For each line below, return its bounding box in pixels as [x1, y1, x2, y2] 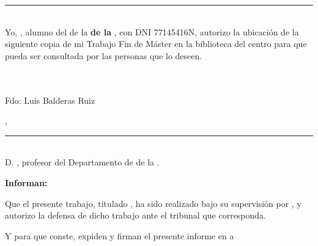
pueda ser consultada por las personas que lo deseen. [5, 49, 202, 62]
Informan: [5, 176, 48, 189]
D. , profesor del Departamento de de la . [5, 156, 160, 168]
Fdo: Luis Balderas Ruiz [5, 93, 95, 106]
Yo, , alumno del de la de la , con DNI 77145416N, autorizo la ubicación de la [5, 25, 299, 38]
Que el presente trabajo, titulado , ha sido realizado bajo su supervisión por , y [5, 197, 301, 209]
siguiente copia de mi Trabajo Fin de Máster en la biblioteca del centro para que [5, 37, 307, 50]
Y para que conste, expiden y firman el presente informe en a [5, 229, 234, 242]
